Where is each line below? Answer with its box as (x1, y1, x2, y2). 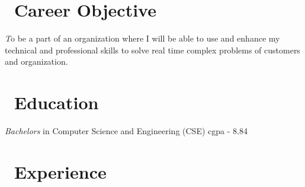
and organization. (5, 55, 68, 68)
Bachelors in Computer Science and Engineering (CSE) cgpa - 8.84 (5, 125, 248, 137)
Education (14, 90, 99, 115)
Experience (14, 159, 107, 183)
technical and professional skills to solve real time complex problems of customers (5, 43, 300, 56)
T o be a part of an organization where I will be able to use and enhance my (5, 32, 280, 45)
